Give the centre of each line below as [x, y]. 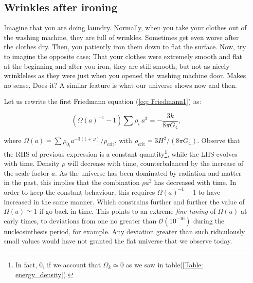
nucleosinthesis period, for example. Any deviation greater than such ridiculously [125, 231]
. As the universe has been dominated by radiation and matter [148, 172]
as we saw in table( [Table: [164, 264]
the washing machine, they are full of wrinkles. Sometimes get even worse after [121, 37]
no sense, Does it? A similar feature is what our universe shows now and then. [120, 85]
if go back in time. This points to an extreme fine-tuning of [127, 211]
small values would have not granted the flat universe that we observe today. [118, 241]
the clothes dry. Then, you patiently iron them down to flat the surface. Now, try [125, 47]
